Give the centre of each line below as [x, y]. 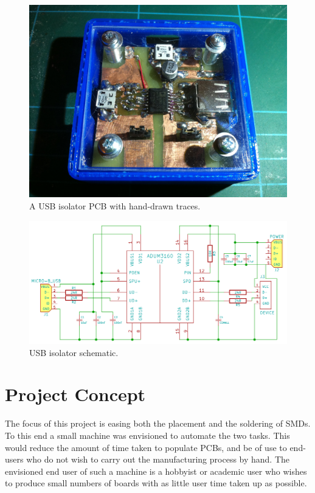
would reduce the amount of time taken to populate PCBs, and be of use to [146, 447]
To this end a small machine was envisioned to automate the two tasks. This [147, 435]
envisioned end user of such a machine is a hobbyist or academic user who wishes [156, 471]
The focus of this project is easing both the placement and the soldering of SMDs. [158, 423]
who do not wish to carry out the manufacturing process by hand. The [158, 459]
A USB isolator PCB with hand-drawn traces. [115, 205]
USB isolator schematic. [74, 352]
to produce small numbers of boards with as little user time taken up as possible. [156, 483]
